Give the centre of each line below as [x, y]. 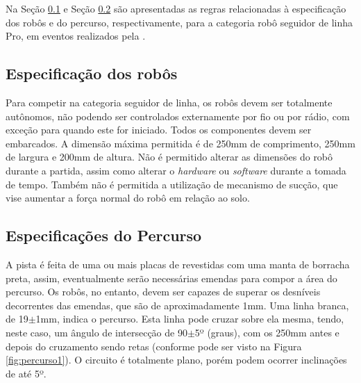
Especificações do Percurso [104, 235]
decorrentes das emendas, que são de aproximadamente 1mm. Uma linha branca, [177, 305]
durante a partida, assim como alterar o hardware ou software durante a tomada [176, 170]
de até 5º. [26, 373]
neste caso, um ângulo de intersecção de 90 [96, 332]
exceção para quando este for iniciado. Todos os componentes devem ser [159, 130]
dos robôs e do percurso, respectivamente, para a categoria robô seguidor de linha [179, 22]
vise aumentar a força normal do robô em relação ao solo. [128, 198]
